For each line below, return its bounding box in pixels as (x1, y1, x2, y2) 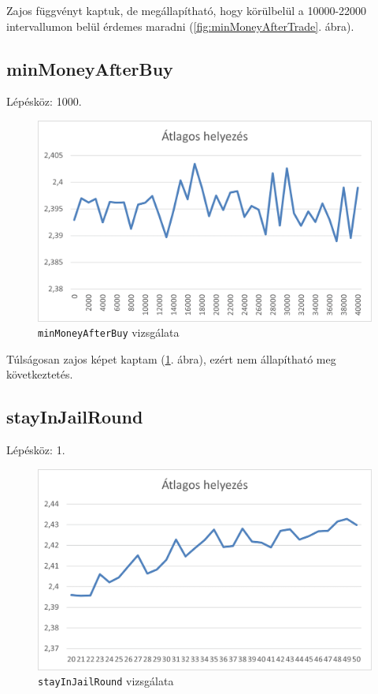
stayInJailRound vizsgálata (38, 673, 174, 689)
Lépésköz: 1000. (6, 93, 82, 110)
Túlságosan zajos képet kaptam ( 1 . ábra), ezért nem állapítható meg (6, 350, 336, 367)
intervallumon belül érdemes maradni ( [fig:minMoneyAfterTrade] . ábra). (6, 17, 354, 34)
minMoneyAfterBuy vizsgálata (38, 324, 180, 341)
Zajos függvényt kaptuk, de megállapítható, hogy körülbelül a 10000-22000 (6, 2, 367, 18)
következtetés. (6, 366, 73, 382)
